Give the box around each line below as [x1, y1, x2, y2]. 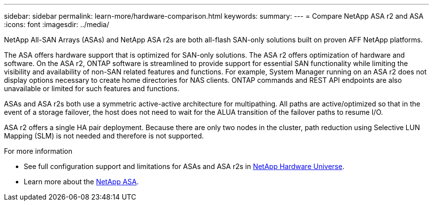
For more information [4, 147, 73, 155]
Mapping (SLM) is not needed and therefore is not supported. [4, 132, 204, 140]
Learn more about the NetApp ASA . [24, 177, 139, 186]
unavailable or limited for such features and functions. [4, 84, 179, 93]
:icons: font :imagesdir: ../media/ [4, 20, 109, 29]
